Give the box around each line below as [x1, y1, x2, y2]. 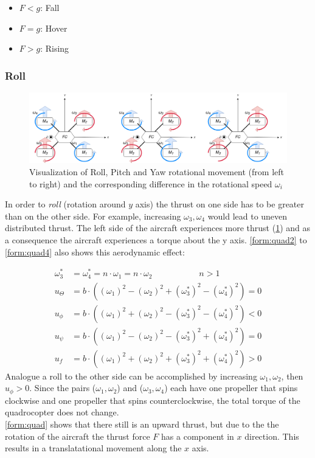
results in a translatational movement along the [5, 442, 182, 454]
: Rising [40, 42, 69, 55]
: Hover [40, 21, 67, 34]
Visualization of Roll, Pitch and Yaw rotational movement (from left [29, 165, 285, 178]
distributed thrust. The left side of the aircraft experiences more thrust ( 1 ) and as [5, 221, 311, 234]
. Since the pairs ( [29, 381, 96, 394]
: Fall [40, 1, 60, 13]
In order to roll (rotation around [5, 198, 126, 210]
